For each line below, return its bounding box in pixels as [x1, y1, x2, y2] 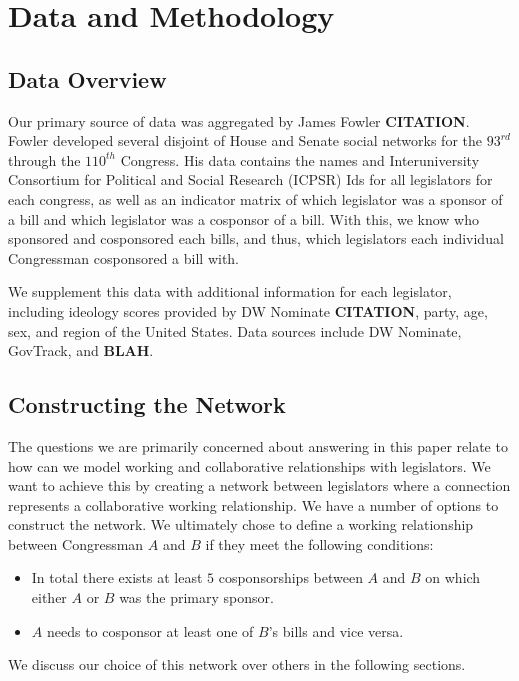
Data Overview [8, 63, 167, 94]
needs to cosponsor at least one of [46, 620, 254, 641]
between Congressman [8, 533, 144, 554]
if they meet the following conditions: [205, 533, 434, 554]
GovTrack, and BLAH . [8, 340, 154, 361]
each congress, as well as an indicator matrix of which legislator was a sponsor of [8, 188, 503, 209]
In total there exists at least [31, 567, 203, 588]
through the [8, 149, 81, 170]
